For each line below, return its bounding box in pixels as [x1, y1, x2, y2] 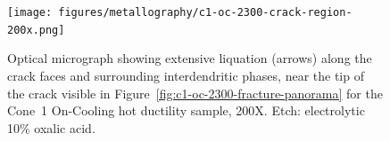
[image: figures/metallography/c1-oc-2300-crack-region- [7, 6, 353, 19]
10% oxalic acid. [7, 118, 95, 137]
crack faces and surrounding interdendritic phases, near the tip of [7, 66, 364, 84]
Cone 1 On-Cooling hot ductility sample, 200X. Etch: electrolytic [7, 101, 365, 120]
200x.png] [7, 23, 65, 36]
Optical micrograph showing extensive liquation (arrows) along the [7, 49, 372, 67]
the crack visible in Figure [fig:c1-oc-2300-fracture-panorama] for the [7, 83, 383, 102]
